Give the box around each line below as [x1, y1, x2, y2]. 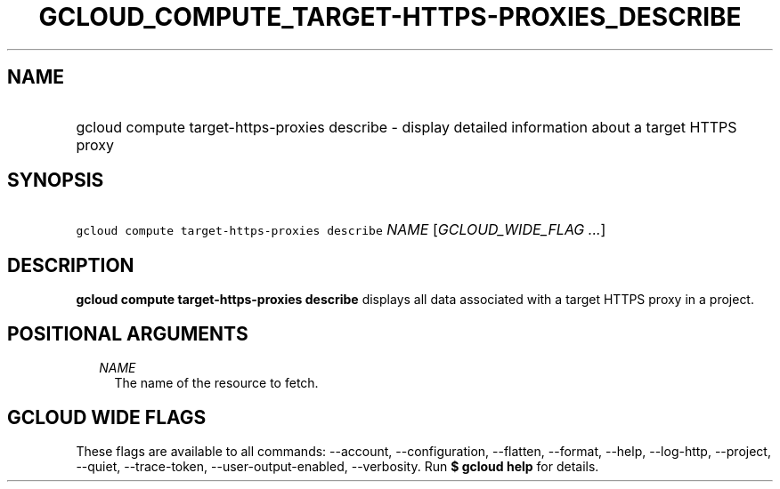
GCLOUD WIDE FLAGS [7, 405, 207, 429]
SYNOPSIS [7, 169, 104, 192]
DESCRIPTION [7, 253, 134, 277]
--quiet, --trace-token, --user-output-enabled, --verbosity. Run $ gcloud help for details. [76, 458, 599, 474]
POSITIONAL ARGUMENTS [7, 322, 248, 345]
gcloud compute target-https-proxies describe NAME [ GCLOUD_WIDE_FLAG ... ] [76, 220, 606, 239]
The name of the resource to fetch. [114, 375, 319, 391]
